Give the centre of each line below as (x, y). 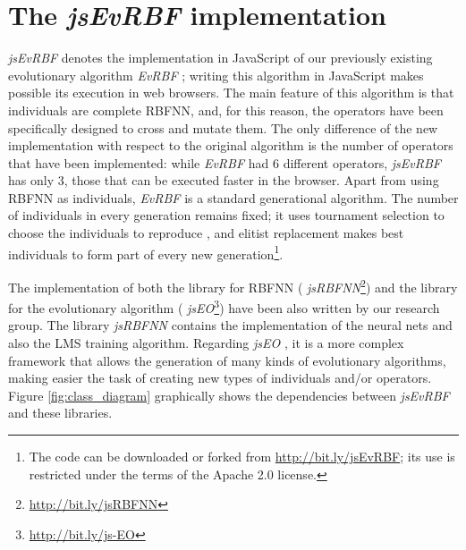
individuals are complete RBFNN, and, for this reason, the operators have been (226, 110)
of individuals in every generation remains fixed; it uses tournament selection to (226, 215)
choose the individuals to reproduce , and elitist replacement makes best (206, 233)
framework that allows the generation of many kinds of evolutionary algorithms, (227, 360)
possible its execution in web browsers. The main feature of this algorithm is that (231, 93)
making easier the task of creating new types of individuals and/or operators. (220, 378)
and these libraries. (60, 413)
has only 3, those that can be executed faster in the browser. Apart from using (224, 180)
